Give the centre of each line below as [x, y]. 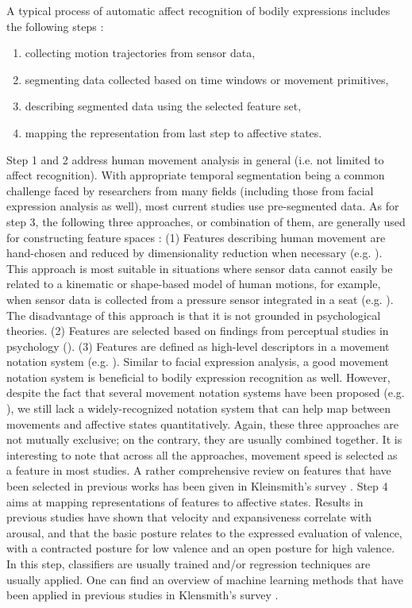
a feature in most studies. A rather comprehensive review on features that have [199, 470]
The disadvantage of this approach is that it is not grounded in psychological [194, 315]
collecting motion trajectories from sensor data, [140, 53]
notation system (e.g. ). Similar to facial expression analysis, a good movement [198, 362]
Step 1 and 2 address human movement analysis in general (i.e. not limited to [195, 159]
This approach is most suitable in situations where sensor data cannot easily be [200, 268]
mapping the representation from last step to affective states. [173, 132]
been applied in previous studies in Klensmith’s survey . [142, 595]
